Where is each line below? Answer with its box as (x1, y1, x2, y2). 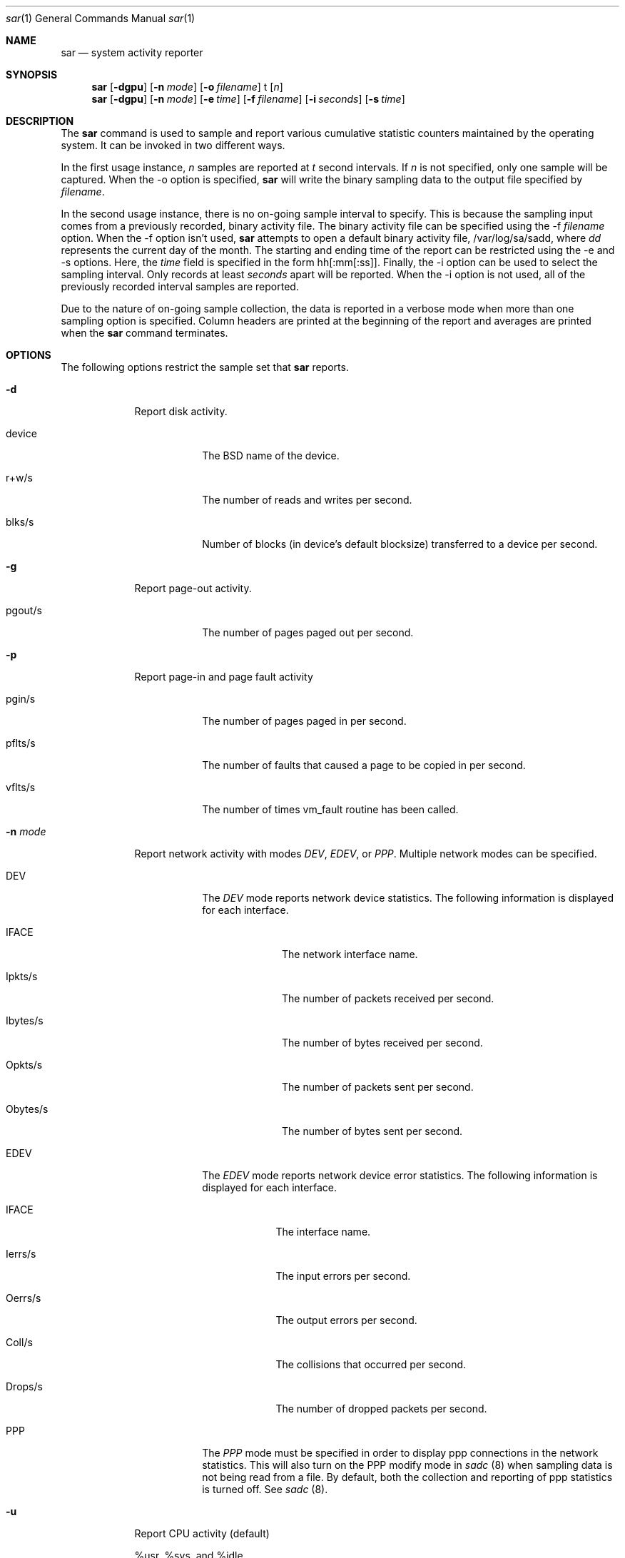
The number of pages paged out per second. (202, 626, 414, 638)
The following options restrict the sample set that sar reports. (61, 361, 349, 373)
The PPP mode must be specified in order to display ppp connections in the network (202, 1447, 599, 1459)
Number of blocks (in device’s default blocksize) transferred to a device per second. (202, 538, 598, 550)
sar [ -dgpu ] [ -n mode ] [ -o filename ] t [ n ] (91, 81, 283, 93)
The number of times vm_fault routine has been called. (202, 803, 459, 815)
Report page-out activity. (134, 582, 252, 594)
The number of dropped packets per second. (275, 1402, 487, 1415)
